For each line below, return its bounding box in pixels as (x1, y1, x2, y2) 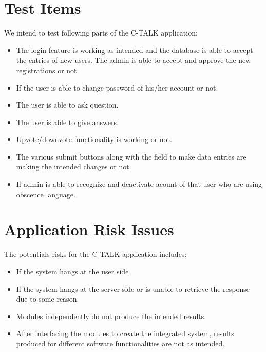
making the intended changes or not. (16, 161, 131, 172)
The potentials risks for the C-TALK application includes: (4, 249, 187, 259)
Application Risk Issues (4, 219, 174, 240)
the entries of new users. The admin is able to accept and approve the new (16, 55, 251, 65)
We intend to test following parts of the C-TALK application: (4, 27, 198, 38)
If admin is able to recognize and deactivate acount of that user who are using (16, 179, 262, 189)
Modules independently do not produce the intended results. (16, 310, 206, 321)
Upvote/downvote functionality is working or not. (16, 134, 172, 145)
